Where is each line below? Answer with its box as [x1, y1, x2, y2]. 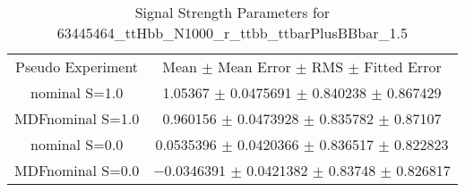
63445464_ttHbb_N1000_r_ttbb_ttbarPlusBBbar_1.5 [56, 22, 408, 43]
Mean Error [217, 56, 291, 77]
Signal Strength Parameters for [134, 2, 331, 22]
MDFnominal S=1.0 [14, 108, 140, 129]
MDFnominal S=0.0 [14, 160, 140, 180]
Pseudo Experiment [15, 56, 139, 77]
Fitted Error [364, 56, 442, 77]
